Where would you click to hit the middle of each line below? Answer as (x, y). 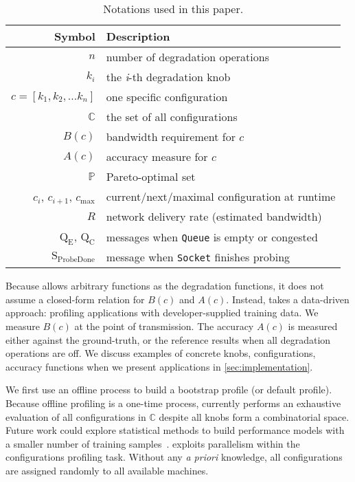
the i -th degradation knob (168, 77)
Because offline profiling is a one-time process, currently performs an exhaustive (173, 403)
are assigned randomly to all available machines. (107, 470)
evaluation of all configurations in (76, 416)
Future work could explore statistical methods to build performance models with (175, 430)
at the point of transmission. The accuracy (164, 326)
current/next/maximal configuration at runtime (221, 196)
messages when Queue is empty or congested (212, 237)
